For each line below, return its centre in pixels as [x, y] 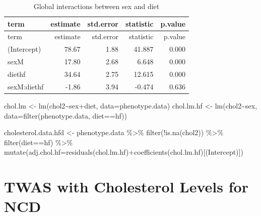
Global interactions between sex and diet [96, 6]
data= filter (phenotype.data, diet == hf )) [66, 115]
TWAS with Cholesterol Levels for [126, 187]
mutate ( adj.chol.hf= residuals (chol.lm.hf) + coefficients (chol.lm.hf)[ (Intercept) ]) [124, 152]
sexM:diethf [26, 86]
